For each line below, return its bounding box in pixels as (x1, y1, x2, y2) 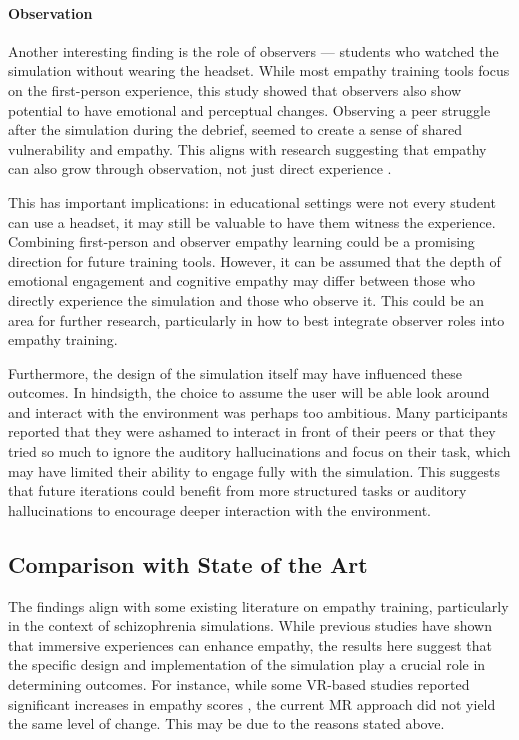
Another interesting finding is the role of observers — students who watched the (8, 40, 499, 61)
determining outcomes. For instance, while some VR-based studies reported (8, 674, 470, 695)
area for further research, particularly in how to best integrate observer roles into (8, 309, 505, 330)
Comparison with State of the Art (8, 548, 368, 579)
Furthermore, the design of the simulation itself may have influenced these (8, 362, 463, 383)
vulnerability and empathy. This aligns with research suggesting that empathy (8, 138, 487, 159)
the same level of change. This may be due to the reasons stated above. (8, 713, 445, 734)
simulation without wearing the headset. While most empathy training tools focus (8, 60, 510, 81)
